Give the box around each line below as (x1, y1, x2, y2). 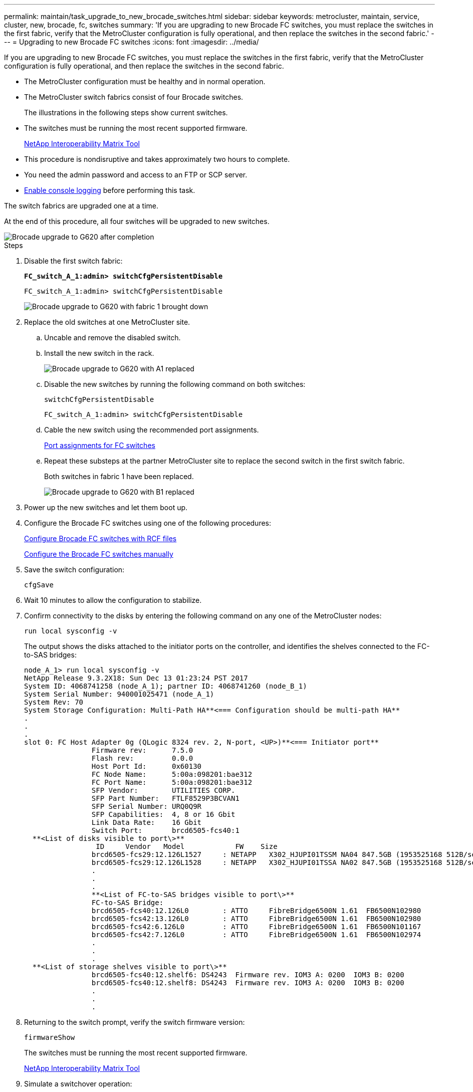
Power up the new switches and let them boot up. (24, 503, 188, 512)
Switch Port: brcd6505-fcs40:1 (91, 826, 240, 834)
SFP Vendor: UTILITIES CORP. (91, 786, 235, 794)
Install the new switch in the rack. (44, 349, 154, 357)
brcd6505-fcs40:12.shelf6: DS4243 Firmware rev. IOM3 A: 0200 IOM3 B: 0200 (91, 971, 404, 979)
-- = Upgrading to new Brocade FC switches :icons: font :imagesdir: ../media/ (4, 38, 259, 46)
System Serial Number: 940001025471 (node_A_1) (24, 690, 214, 698)
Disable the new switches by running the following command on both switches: (44, 380, 306, 388)
